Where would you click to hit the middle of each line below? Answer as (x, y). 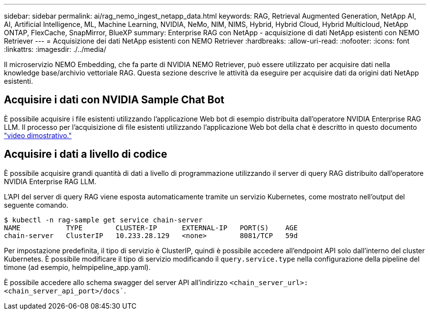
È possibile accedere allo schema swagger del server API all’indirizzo (116, 282)
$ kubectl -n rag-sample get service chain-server (103, 220)
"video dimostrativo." (38, 135)
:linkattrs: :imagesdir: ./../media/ (55, 49)
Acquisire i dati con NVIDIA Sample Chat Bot (114, 100)
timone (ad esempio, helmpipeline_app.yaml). (77, 267)
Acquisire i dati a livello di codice (86, 154)
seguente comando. (36, 205)
